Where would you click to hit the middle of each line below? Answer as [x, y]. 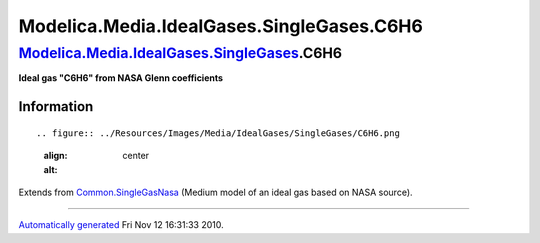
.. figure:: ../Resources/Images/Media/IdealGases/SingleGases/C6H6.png [218, 133]
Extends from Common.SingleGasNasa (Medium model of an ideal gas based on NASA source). [216, 192]
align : [55, 156]
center [136, 156]
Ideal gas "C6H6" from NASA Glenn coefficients [121, 78]
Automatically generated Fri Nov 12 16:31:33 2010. [121, 225]
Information [56, 106]
